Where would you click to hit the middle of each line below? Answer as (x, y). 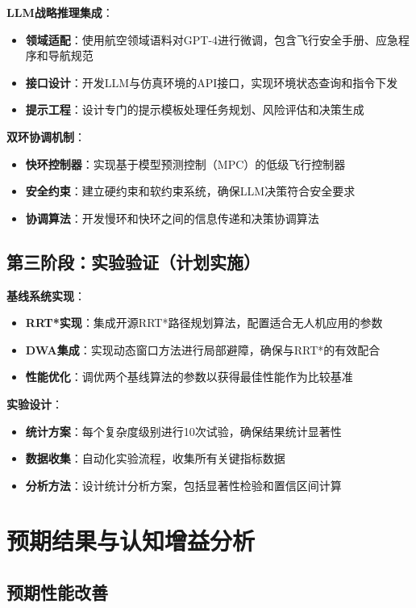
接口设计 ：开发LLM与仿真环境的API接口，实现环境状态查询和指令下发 (212, 82)
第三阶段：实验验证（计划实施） (133, 261)
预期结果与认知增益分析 (131, 541)
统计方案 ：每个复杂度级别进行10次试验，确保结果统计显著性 (183, 431)
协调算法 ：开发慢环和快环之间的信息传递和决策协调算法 (172, 218)
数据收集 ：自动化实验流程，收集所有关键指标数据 (155, 458)
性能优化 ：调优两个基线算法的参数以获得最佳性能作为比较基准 (189, 377)
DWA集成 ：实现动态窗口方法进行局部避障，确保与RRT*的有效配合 (203, 349)
